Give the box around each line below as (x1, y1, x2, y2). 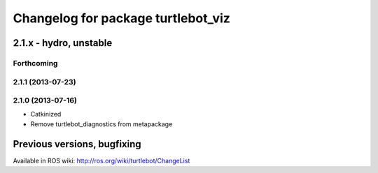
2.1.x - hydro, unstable (13, 37, 113, 49)
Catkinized (30, 110, 62, 119)
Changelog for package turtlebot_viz (13, 10, 231, 26)
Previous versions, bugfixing (13, 138, 141, 150)
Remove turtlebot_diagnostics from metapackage (30, 119, 173, 128)
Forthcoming (13, 58, 58, 68)
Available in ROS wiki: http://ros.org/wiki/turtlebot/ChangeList (13, 156, 190, 165)
